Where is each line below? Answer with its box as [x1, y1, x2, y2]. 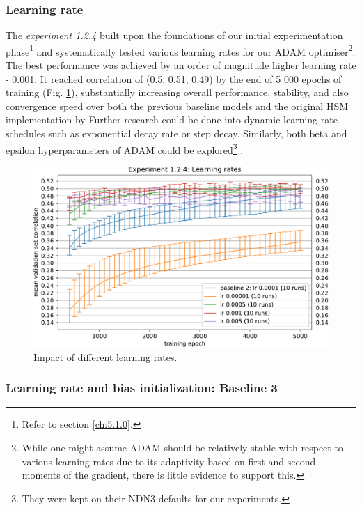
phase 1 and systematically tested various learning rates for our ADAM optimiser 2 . [6, 42, 356, 59]
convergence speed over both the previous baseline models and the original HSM [6, 98, 349, 113]
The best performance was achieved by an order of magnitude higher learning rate [6, 58, 356, 72]
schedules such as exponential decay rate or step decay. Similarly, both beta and [6, 126, 347, 141]
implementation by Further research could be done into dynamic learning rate [6, 112, 338, 127]
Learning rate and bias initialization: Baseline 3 [6, 379, 278, 396]
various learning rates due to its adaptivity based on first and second [22, 454, 316, 468]
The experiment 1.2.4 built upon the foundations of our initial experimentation [6, 28, 343, 42]
